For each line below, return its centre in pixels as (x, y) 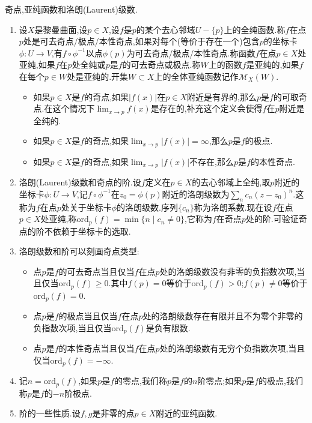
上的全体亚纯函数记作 (196, 76)
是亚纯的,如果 (273, 64)
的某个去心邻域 (166, 29)
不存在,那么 (212, 161)
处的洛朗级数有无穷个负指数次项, (224, 348)
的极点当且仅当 (88, 316)
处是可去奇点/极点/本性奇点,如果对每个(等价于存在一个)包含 (141, 41)
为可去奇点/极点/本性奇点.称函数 (191, 52)
